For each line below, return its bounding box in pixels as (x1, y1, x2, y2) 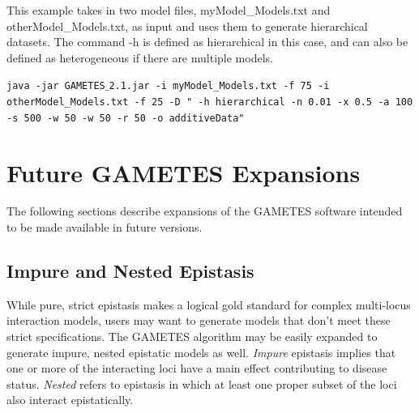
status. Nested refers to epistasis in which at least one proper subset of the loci (6, 375, 397, 392)
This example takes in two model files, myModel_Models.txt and (6, 2, 331, 18)
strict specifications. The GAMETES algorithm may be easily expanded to (6, 328, 378, 345)
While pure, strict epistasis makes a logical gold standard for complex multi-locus (6, 296, 411, 313)
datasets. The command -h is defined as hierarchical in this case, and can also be (6, 33, 408, 50)
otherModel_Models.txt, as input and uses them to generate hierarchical (6, 17, 368, 34)
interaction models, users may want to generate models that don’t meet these (6, 312, 391, 329)
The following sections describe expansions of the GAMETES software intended (6, 202, 403, 219)
